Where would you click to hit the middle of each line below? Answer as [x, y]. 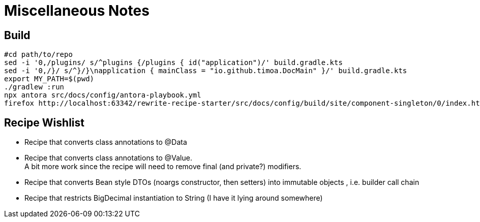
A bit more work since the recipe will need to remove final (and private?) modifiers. [163, 167]
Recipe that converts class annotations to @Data [106, 142]
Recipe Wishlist [44, 122]
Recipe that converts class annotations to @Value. [108, 158]
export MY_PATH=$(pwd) [49, 79]
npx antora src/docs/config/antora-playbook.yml [103, 95]
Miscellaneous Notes [77, 11]
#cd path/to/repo [38, 55]
